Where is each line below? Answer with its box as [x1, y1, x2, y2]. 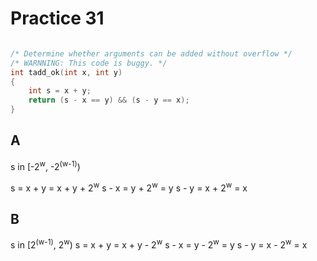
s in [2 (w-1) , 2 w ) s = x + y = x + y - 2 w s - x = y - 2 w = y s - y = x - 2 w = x [10, 237, 308, 251]
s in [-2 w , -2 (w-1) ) [10, 158, 81, 172]
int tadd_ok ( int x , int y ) [10, 67, 123, 77]
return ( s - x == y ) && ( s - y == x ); [28, 95, 190, 106]
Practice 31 [10, 7, 105, 30]
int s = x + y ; [28, 86, 92, 96]
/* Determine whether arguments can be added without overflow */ [10, 48, 293, 59]
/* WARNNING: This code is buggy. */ [10, 58, 168, 68]
